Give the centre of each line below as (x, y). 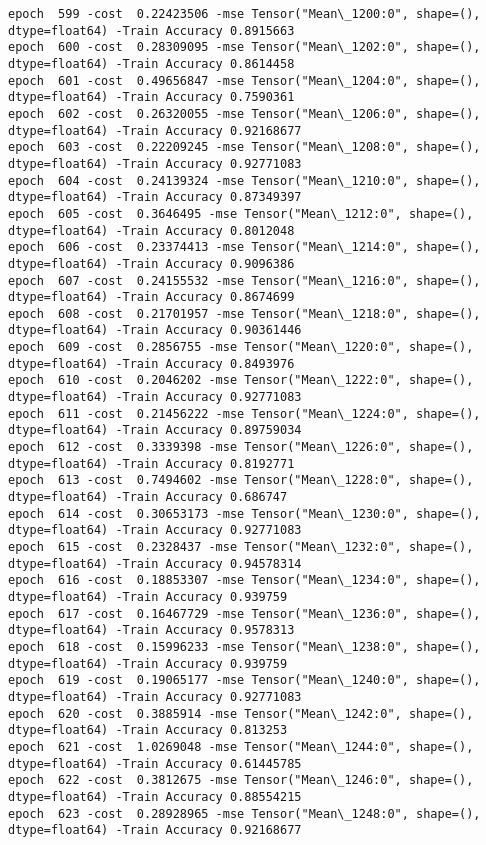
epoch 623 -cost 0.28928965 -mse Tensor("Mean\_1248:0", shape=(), (244, 813)
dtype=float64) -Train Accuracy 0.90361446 (155, 330)
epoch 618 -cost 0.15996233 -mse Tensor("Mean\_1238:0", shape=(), (244, 646)
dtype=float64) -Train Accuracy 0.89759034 (155, 430)
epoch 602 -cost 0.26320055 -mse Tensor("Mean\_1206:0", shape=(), (244, 113)
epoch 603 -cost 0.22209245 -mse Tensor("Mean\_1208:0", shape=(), (244, 147)
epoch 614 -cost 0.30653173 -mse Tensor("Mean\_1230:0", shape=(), (244, 513)
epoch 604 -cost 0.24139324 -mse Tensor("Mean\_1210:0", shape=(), (244, 180)
